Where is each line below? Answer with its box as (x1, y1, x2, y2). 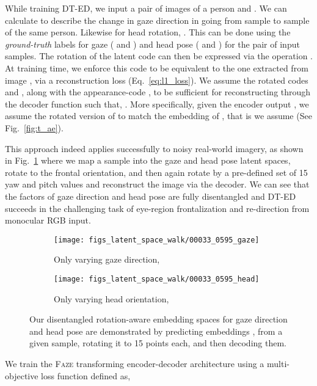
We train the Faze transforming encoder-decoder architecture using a (5, 357, 264, 370)
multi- (267, 357, 290, 370)
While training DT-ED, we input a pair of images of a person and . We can (5, 2, 287, 14)
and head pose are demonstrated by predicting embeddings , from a (29, 324, 283, 337)
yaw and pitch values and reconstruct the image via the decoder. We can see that (5, 178, 310, 191)
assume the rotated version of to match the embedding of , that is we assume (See (5, 109, 312, 122)
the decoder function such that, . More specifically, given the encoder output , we (5, 97, 309, 110)
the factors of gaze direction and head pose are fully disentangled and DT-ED (5, 189, 296, 202)
